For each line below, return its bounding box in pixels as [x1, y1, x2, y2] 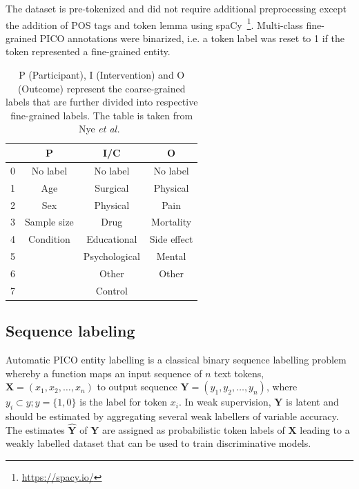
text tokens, [214, 366, 264, 380]
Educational [86, 232, 137, 246]
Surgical [95, 180, 129, 194]
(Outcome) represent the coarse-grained [17, 81, 186, 95]
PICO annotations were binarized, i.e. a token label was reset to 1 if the [39, 30, 345, 45]
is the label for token [79, 395, 168, 409]
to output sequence [97, 379, 177, 394]
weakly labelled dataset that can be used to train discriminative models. [6, 436, 311, 450]
